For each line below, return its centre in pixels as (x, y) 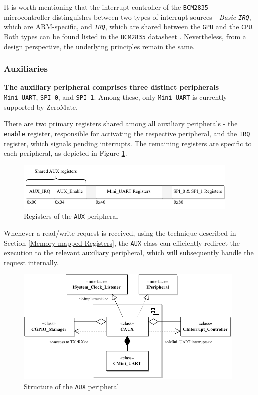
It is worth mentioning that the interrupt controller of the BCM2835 (106, 7)
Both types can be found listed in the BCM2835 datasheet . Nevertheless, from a (125, 36)
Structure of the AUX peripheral (72, 386)
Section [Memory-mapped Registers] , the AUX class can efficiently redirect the (122, 242)
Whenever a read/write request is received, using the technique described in (120, 233)
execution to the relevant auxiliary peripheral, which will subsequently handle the (129, 252)
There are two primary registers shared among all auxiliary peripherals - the (121, 124)
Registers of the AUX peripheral (71, 216)
